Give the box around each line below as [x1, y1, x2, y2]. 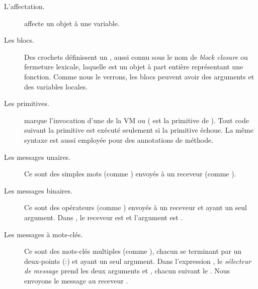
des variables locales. [24, 81, 88, 91]
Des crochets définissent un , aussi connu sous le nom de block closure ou [24, 51, 248, 62]
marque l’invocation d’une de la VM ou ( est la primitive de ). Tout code [24, 115, 249, 125]
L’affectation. [4, 1, 45, 11]
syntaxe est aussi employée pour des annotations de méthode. [24, 134, 214, 145]
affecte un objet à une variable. [24, 18, 120, 28]
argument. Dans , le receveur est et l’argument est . [24, 212, 183, 222]
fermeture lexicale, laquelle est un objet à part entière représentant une [24, 61, 243, 72]
